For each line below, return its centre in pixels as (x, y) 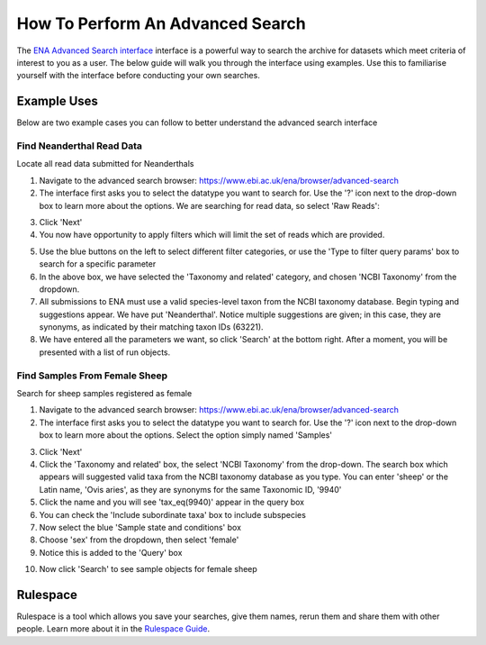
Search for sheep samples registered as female (104, 393)
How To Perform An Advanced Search (161, 23)
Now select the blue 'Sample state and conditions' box (140, 527)
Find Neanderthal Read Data (80, 146)
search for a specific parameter (98, 264)
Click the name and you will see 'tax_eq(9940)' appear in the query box (172, 502)
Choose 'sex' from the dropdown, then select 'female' (139, 540)
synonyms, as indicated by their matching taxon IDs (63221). (152, 327)
